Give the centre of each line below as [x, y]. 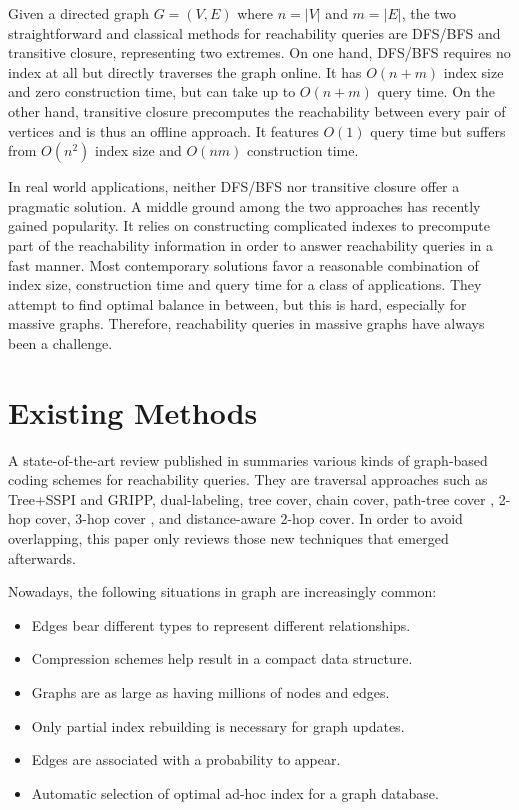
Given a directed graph [78, 13]
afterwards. [42, 557]
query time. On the [436, 91]
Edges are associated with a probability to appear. [186, 759]
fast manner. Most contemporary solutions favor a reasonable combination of [243, 264]
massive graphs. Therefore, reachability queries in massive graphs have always [246, 323]
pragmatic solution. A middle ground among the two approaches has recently [244, 205]
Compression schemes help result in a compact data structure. [222, 658]
